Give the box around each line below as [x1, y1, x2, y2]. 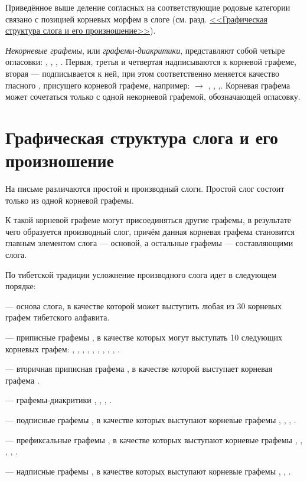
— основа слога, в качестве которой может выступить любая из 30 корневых [5, 299, 282, 312]
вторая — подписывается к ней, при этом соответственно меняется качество [5, 67, 279, 79]
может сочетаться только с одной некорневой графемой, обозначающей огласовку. [5, 90, 301, 103]
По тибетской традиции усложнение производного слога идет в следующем [5, 268, 277, 280]
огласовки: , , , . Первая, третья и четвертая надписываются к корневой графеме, [5, 55, 296, 68]
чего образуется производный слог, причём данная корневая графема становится [5, 225, 295, 237]
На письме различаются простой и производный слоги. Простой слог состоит [5, 182, 285, 195]
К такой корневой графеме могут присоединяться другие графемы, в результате [5, 214, 292, 226]
